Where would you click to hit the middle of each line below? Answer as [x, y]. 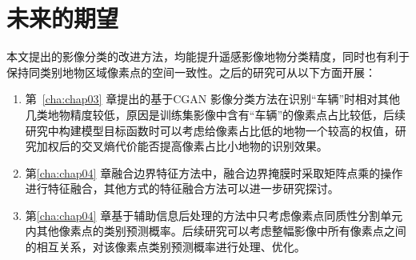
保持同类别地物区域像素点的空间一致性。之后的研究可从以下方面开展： [191, 72]
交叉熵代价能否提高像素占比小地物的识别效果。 [204, 146]
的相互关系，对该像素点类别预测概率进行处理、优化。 [165, 247]
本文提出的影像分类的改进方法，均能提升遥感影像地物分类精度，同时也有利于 [208, 56]
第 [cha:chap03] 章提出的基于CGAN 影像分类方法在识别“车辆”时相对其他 [213, 99]
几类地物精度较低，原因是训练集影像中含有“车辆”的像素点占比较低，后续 [216, 114]
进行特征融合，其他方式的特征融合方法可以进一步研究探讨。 [182, 188]
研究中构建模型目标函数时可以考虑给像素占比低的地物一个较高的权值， [210, 130]
